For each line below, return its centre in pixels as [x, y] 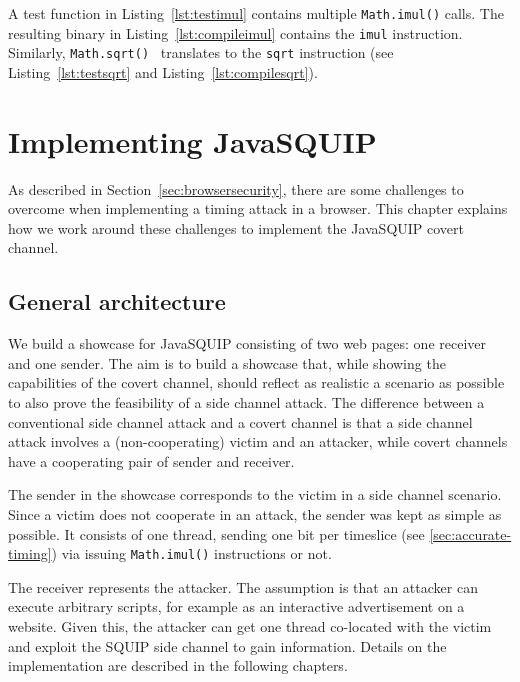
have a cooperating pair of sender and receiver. [151, 460]
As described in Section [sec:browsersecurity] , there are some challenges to [236, 188]
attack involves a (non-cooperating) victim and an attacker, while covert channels [258, 441]
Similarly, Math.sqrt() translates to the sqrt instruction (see [201, 52]
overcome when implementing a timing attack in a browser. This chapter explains [258, 208]
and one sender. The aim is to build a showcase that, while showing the [227, 362]
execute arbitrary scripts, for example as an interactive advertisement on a [236, 606]
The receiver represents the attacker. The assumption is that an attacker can [243, 586]
